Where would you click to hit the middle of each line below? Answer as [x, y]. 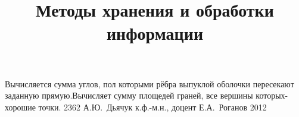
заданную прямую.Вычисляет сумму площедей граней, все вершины [129, 95]
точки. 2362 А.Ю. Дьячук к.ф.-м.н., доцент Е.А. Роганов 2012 [152, 107]
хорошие [20, 107]
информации [155, 33]
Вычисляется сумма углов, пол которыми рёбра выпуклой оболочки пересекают [149, 83]
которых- [272, 95]
